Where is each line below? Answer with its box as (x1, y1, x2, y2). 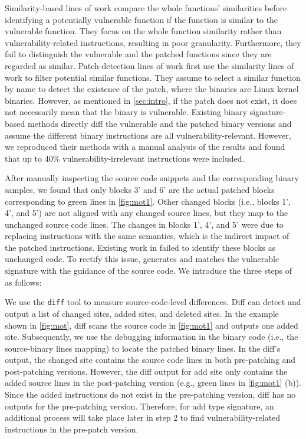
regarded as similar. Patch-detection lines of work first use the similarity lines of (5, 59, 294, 71)
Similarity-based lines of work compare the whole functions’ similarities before (5, 2, 287, 14)
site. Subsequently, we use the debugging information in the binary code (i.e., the (5, 330, 298, 343)
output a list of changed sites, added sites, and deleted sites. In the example (5, 307, 279, 319)
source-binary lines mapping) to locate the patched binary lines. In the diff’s (5, 342, 281, 354)
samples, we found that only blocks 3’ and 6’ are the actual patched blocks (5, 183, 275, 195)
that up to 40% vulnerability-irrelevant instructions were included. (5, 152, 245, 164)
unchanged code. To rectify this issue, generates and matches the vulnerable (5, 253, 279, 265)
